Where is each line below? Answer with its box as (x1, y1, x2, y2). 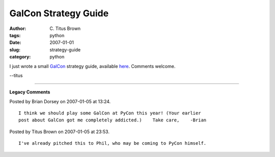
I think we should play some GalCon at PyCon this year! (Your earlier (18, 110, 201, 116)
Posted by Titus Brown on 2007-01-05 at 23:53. (9, 129, 109, 135)
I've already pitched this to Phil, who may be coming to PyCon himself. (18, 140, 207, 146)
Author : (9, 25, 26, 32)
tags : (9, 32, 21, 38)
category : (9, 54, 31, 60)
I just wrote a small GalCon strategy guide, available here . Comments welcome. (9, 63, 176, 69)
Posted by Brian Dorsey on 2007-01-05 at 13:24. (9, 98, 111, 104)
